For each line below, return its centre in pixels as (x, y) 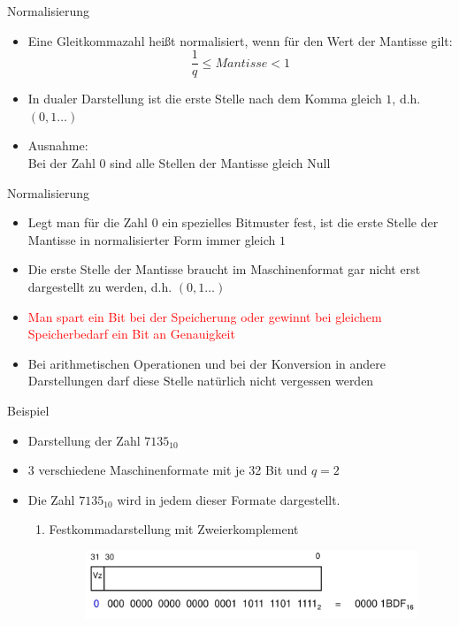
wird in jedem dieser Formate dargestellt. (229, 499)
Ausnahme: (58, 145)
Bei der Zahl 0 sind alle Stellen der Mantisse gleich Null (179, 163)
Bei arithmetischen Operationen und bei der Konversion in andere (207, 363)
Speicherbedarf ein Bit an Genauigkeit (131, 334)
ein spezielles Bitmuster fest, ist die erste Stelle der (300, 222)
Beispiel (28, 410)
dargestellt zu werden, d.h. (100, 286)
